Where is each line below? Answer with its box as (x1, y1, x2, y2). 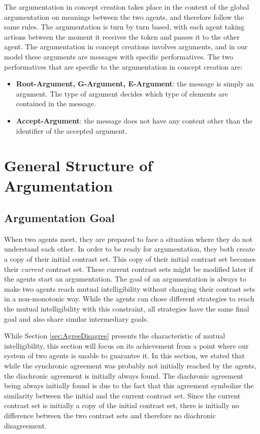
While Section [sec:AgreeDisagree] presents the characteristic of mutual (4, 330, 225, 341)
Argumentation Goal (4, 210, 115, 226)
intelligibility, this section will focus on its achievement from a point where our (4, 340, 249, 351)
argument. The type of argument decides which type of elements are (16, 88, 228, 99)
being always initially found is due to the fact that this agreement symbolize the (4, 380, 254, 391)
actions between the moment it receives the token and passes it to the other (4, 31, 240, 42)
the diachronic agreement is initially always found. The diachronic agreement (4, 370, 244, 381)
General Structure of (4, 155, 153, 176)
